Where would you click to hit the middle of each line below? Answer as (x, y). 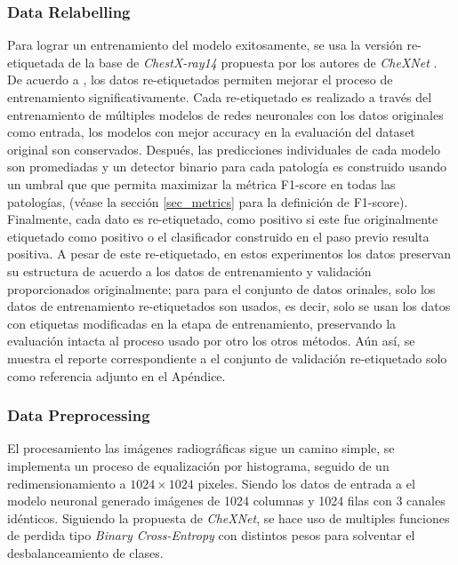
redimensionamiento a (67, 483)
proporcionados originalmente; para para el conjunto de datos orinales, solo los (221, 288)
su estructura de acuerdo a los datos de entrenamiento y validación (189, 271)
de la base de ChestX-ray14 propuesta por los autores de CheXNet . (253, 62)
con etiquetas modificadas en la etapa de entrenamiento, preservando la (202, 323)
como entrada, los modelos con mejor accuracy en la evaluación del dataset (211, 132)
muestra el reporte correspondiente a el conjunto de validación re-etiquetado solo (227, 358)
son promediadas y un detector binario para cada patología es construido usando (227, 167)
